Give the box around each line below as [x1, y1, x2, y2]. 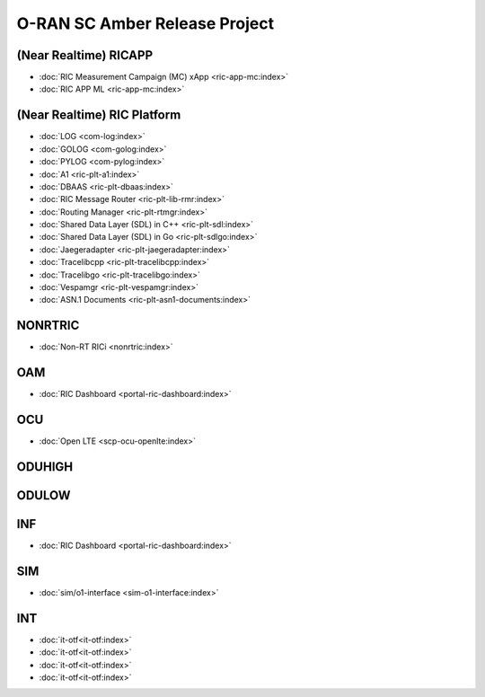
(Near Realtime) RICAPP [16, 48, 154, 63]
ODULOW [16, 488, 71, 503]
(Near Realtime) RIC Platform [16, 108, 181, 123]
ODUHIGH [16, 459, 74, 474]
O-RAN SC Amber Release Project [16, 13, 274, 33]
